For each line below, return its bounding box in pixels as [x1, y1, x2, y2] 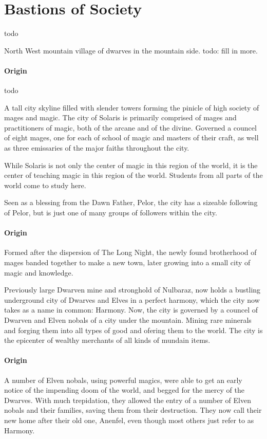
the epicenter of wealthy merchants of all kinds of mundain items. [4, 335, 211, 345]
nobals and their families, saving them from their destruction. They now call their [4, 405, 262, 415]
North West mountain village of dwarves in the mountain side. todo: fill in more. [4, 45, 258, 56]
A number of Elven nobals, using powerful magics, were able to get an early [4, 374, 242, 385]
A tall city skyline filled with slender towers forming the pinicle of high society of [4, 102, 259, 113]
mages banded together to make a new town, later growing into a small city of [4, 257, 251, 268]
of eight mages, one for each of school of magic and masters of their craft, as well [4, 132, 259, 143]
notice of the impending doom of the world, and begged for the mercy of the [4, 385, 244, 395]
